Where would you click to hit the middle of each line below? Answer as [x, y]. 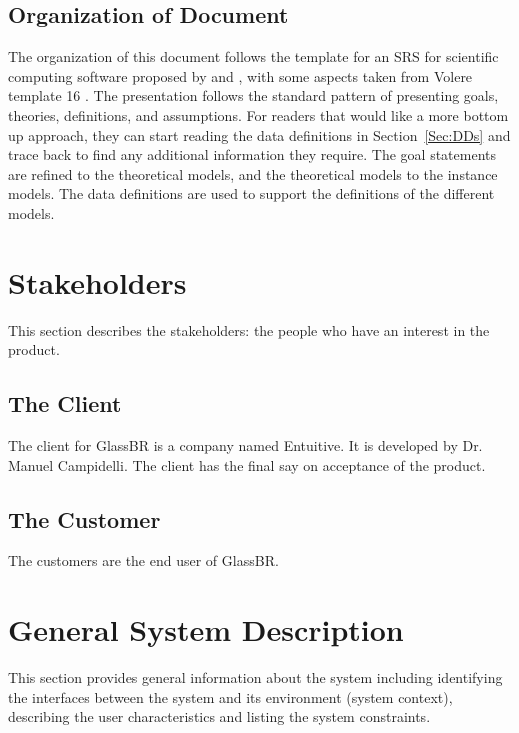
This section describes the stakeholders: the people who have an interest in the [249, 329]
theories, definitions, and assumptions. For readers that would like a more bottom [258, 114]
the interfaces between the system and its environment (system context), [230, 696]
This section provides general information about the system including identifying [255, 677]
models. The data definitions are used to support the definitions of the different [251, 193]
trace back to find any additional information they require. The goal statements [252, 154]
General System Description [206, 629]
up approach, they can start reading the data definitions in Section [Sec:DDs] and [259, 134]
